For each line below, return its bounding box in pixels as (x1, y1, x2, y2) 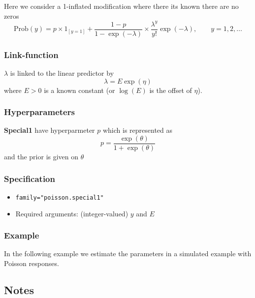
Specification (4, 172, 55, 184)
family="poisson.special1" (15, 194, 104, 201)
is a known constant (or (44, 85, 115, 95)
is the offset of (149, 85, 192, 95)
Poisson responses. (4, 258, 59, 268)
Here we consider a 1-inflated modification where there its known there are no (4, 1, 239, 11)
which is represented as (102, 125, 173, 135)
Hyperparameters (4, 106, 75, 118)
